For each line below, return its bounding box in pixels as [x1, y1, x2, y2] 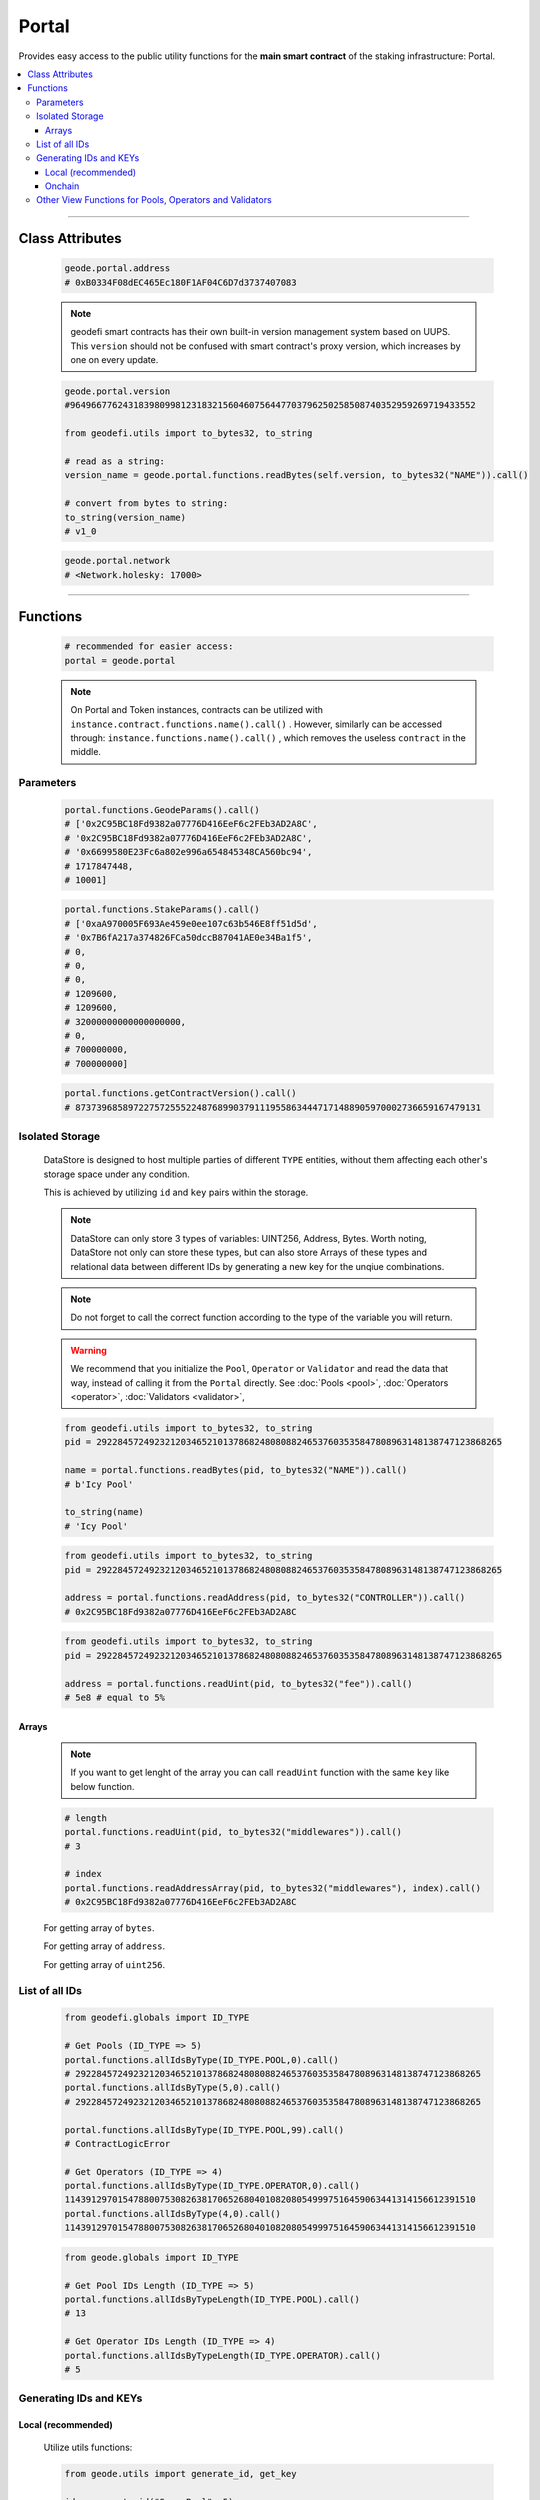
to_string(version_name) [64, 511, 187, 523]
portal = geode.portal [64, 655, 176, 666]
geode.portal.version [64, 385, 171, 397]
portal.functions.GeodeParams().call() [64, 804, 260, 815]
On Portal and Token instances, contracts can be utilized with [70, 704, 324, 716]
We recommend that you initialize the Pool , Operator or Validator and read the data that [70, 1363, 449, 1375]
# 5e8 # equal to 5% [64, 1691, 165, 1703]
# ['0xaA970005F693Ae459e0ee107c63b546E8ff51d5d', [64, 918, 319, 929]
